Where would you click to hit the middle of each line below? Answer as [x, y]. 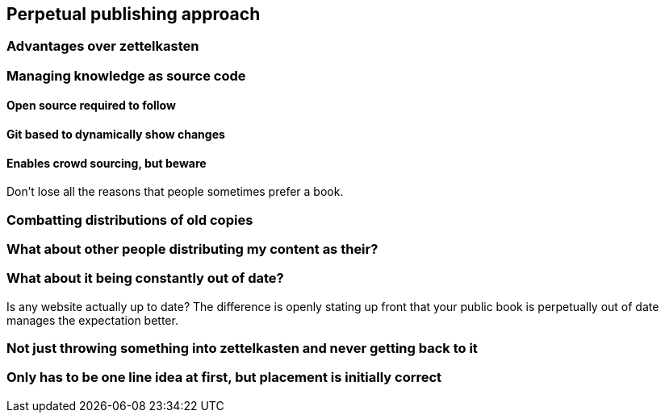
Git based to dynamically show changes [116, 135]
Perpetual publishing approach [134, 14]
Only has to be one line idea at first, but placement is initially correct [224, 378]
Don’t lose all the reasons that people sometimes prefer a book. [175, 192]
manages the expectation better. [92, 320]
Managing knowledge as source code [126, 75]
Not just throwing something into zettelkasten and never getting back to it [242, 348]
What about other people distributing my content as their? [192, 249]
